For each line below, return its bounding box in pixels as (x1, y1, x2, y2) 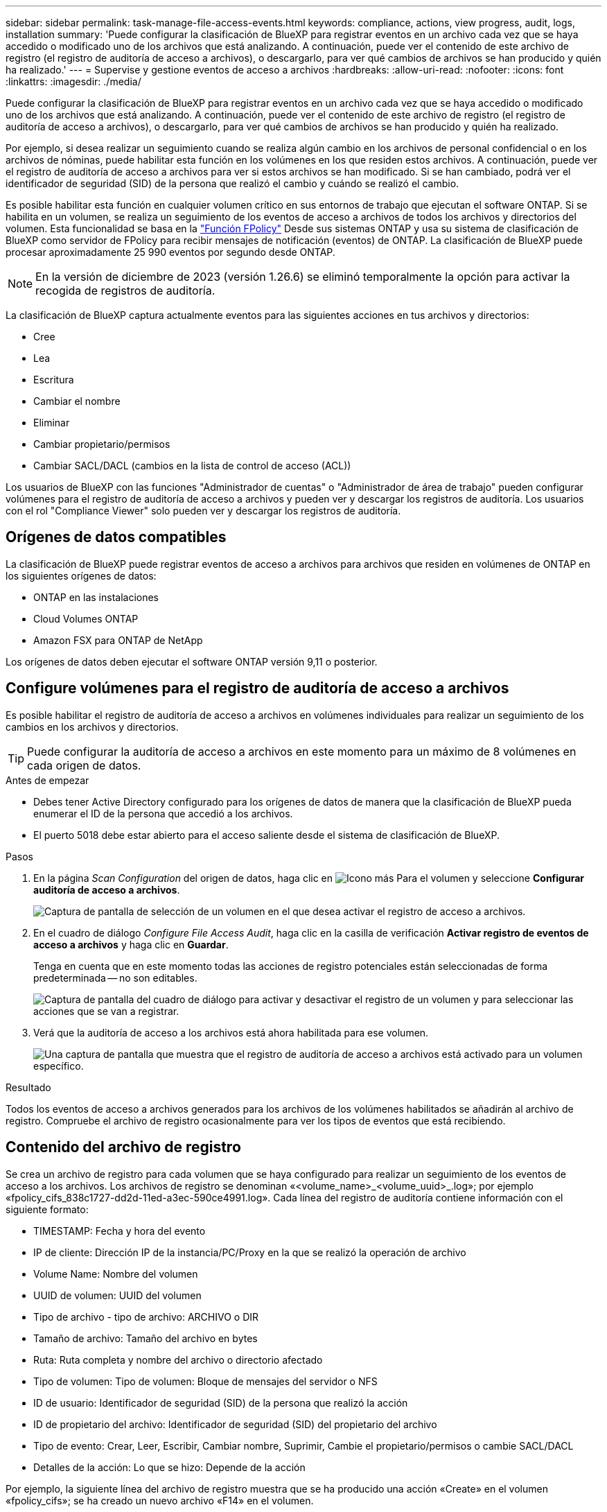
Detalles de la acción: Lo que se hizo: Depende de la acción (33, 1461, 306, 1473)
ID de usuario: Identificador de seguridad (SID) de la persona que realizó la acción (33, 1396, 408, 1409)
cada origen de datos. (27, 758, 141, 772)
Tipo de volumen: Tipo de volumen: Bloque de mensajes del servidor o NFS (33, 1375, 378, 1387)
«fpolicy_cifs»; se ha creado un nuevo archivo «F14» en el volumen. (6, 1494, 314, 1506)
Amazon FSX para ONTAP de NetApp (33, 634, 203, 646)
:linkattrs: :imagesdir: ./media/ (6, 76, 141, 87)
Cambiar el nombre (33, 395, 121, 407)
